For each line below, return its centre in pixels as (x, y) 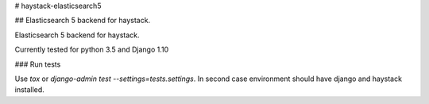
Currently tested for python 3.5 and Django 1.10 (92, 50)
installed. (30, 90)
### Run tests (38, 64)
